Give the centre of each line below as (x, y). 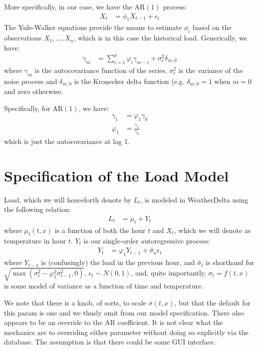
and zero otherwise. (34, 91)
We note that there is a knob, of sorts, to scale (75, 302)
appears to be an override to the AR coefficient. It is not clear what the (114, 322)
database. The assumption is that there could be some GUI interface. (110, 342)
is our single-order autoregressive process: (147, 240)
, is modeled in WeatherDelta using (194, 199)
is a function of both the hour (100, 230)
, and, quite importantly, (168, 272)
